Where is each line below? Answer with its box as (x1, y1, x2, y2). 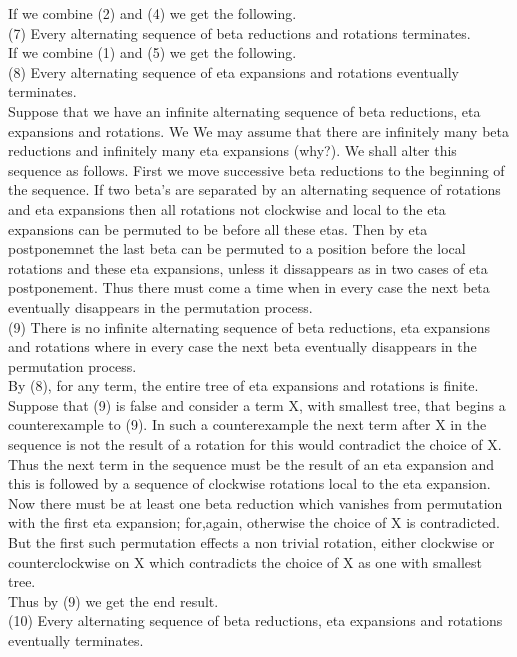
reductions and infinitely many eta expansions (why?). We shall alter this (8, 140, 457, 161)
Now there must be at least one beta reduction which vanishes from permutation (8, 492, 503, 513)
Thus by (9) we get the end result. (8, 590, 219, 611)
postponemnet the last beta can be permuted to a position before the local (8, 238, 466, 259)
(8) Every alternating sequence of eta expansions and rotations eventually (8, 61, 459, 82)
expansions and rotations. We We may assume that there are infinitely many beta (8, 120, 510, 141)
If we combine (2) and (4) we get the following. (8, 3, 297, 23)
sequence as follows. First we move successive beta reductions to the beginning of (8, 159, 505, 180)
